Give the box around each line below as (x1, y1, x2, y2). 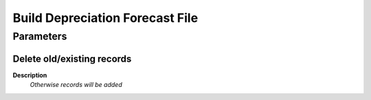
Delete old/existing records (12, 53, 132, 64)
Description (12, 71, 47, 79)
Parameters (12, 30, 67, 42)
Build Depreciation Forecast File (12, 10, 199, 25)
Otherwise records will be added (30, 81, 123, 89)
